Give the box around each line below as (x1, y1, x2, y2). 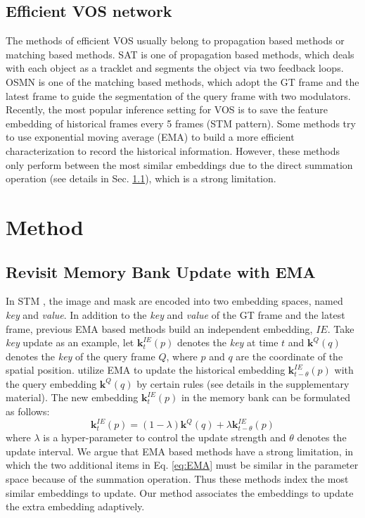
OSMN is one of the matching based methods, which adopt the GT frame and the (6, 74, 359, 89)
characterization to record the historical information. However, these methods (6, 143, 340, 158)
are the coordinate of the (236, 348, 343, 363)
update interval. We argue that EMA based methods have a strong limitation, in (6, 443, 354, 458)
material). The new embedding (6, 390, 139, 405)
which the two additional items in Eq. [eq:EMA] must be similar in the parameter (6, 457, 359, 472)
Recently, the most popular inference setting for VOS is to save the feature (6, 102, 328, 117)
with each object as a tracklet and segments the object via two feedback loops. (6, 61, 344, 75)
